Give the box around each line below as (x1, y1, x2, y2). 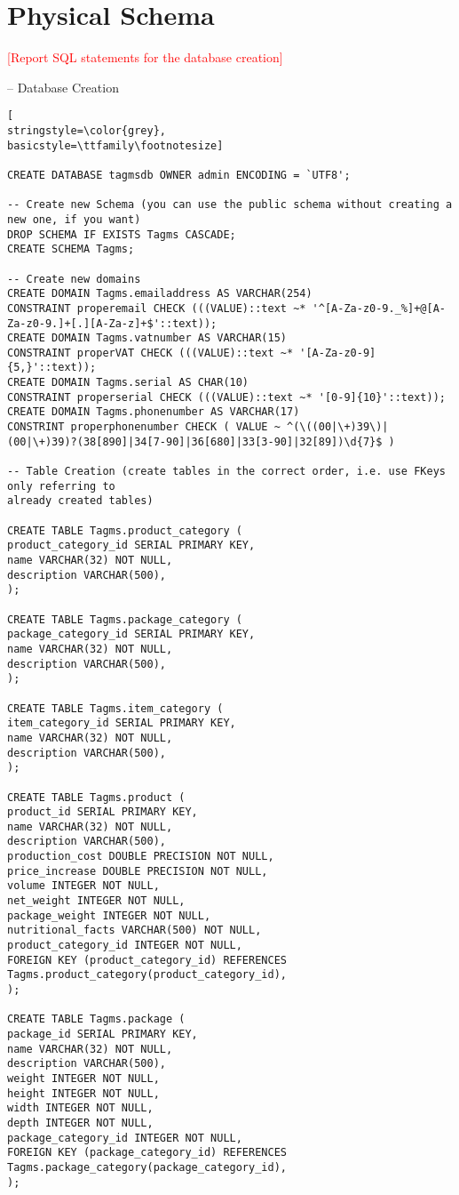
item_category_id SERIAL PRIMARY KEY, (7, 717, 236, 730)
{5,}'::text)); (7, 361, 97, 374)
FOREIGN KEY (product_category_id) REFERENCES (7, 953, 287, 966)
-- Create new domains (7, 272, 141, 285)
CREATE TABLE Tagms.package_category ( (7, 613, 242, 626)
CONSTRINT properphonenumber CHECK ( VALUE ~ (7, 421, 281, 434)
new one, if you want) (7, 213, 141, 226)
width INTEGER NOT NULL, (7, 1102, 154, 1115)
